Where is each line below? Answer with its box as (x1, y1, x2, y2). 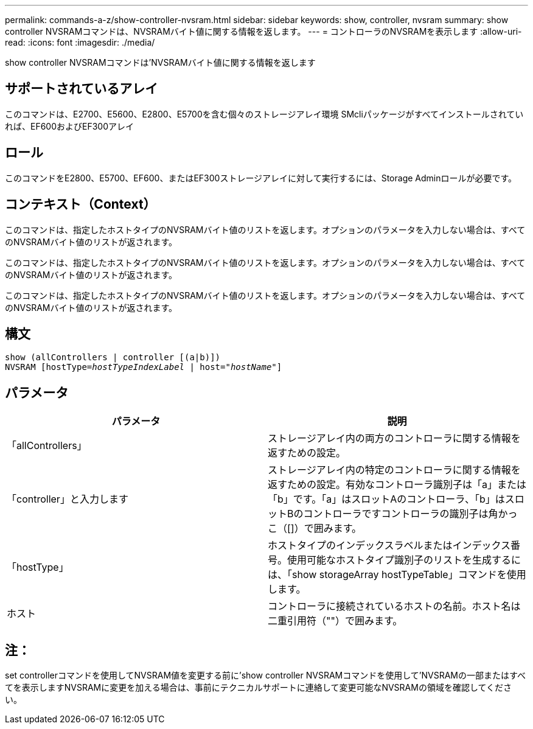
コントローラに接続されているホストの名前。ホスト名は (268, 600, 521, 613)
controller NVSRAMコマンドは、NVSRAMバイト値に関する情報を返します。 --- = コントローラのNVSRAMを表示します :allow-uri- (5, 26, 522, 37)
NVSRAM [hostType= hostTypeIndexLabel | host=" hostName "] (5, 362, 282, 372)
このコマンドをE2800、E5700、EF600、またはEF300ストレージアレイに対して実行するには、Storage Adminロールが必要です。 (5, 172, 517, 183)
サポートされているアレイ (5, 81, 158, 97)
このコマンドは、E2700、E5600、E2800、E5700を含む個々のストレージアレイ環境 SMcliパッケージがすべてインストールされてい (5, 108, 524, 119)
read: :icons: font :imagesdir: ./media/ (5, 37, 155, 47)
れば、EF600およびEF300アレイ (5, 120, 134, 131)
